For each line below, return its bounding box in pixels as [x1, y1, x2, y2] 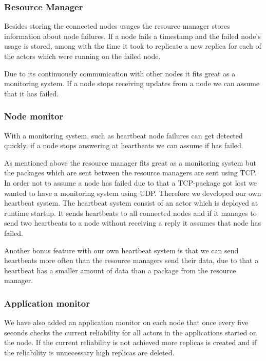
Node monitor [4, 110, 64, 123]
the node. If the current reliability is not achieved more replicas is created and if [4, 337, 257, 348]
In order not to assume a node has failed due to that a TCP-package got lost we [4, 177, 257, 188]
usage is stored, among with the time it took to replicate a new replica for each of [4, 41, 261, 51]
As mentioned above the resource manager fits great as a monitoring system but [4, 157, 256, 168]
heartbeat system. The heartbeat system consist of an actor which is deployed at [4, 197, 258, 208]
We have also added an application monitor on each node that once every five [4, 317, 249, 328]
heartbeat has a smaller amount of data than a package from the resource [4, 265, 236, 275]
